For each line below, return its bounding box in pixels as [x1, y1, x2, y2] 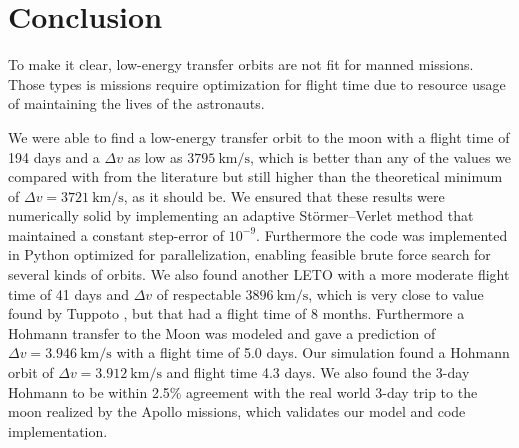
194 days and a [8, 146, 100, 167]
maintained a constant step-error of [8, 224, 225, 245]
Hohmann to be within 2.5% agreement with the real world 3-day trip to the [8, 381, 478, 402]
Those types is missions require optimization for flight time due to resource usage [8, 73, 506, 94]
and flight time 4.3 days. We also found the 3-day [166, 362, 470, 383]
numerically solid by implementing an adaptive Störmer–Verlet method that [8, 205, 474, 226]
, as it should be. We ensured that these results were [123, 185, 445, 206]
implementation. [8, 420, 108, 441]
